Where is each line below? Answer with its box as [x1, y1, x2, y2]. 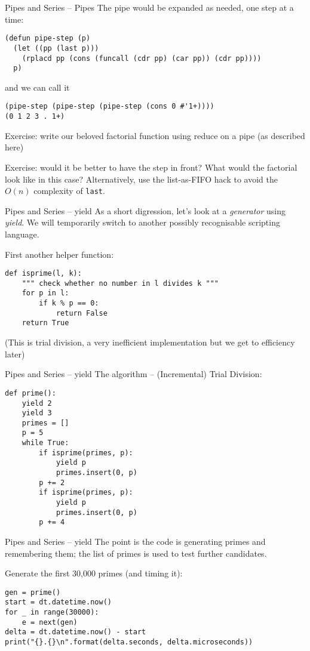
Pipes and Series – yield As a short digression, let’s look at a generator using [5, 204, 286, 217]
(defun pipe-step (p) [5, 34, 91, 43]
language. [5, 227, 39, 240]
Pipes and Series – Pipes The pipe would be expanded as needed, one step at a [5, 1, 294, 13]
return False [56, 308, 108, 317]
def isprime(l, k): [5, 269, 82, 278]
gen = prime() [5, 588, 61, 597]
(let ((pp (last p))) [13, 44, 99, 53]
